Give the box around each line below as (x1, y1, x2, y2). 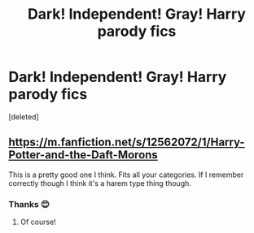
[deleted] (8, 111, 39, 122)
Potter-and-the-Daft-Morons (8, 148, 159, 162)
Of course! (20, 217, 57, 227)
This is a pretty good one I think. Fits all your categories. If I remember (8, 170, 244, 179)
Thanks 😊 (8, 198, 50, 209)
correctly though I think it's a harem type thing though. (8, 178, 191, 188)
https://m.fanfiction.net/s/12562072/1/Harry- (8, 136, 246, 149)
